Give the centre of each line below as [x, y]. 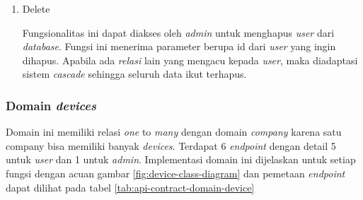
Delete [36, 8]
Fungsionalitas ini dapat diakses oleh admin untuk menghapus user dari [178, 32]
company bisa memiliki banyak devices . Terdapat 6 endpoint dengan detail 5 [171, 145]
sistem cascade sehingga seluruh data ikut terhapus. [134, 74]
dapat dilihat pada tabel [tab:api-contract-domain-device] [130, 187]
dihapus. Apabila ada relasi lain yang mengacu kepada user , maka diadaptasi [190, 60]
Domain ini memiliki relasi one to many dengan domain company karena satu [174, 132]
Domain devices [51, 105]
